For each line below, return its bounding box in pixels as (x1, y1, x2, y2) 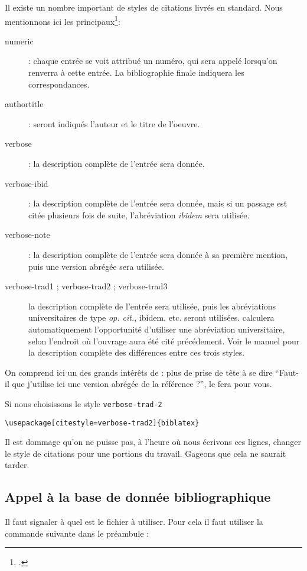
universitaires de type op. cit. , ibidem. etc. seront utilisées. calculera (28, 311, 275, 324)
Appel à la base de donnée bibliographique (5, 488, 271, 506)
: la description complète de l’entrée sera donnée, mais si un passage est (28, 197, 288, 209)
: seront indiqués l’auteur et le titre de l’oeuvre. (28, 117, 200, 130)
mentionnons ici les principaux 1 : (5, 13, 120, 27)
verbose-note (5, 228, 50, 241)
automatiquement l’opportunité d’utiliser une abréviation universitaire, (28, 322, 285, 335)
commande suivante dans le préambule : (5, 527, 149, 539)
